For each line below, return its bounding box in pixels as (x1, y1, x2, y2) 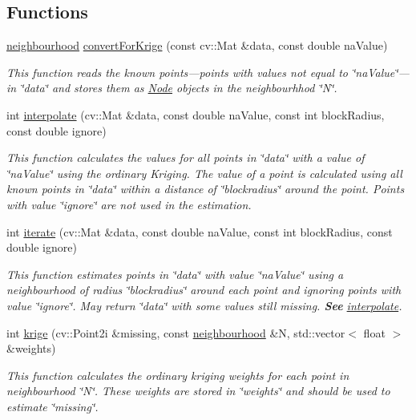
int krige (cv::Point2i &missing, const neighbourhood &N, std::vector (6, 324, 345, 341)
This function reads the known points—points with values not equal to (6, 63, 348, 80)
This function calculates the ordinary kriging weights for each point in (6, 366, 349, 383)
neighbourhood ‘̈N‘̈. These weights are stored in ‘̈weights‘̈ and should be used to (6, 382, 390, 399)
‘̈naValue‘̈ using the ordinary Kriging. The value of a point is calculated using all (6, 164, 402, 181)
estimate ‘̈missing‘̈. (6, 398, 99, 414)
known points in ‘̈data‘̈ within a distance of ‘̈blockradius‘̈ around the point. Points (6, 180, 405, 197)
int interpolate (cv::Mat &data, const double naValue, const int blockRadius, (6, 106, 385, 123)
